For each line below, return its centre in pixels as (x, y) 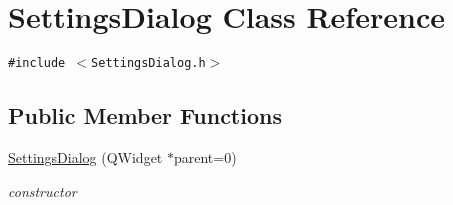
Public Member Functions (145, 115)
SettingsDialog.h (148, 63)
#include (37, 63)
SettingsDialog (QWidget (85, 156)
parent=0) (205, 156)
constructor (42, 190)
